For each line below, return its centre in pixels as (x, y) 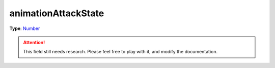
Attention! (34, 42)
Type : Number (25, 28)
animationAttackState (57, 13)
